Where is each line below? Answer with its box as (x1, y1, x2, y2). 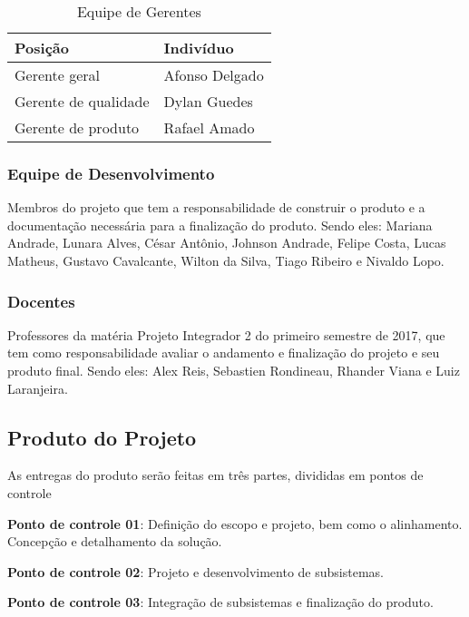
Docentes (7, 289, 75, 312)
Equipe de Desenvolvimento (7, 162, 215, 184)
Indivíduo (163, 37, 234, 58)
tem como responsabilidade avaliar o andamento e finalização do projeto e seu (7, 343, 440, 362)
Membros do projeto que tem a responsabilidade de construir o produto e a (7, 198, 425, 217)
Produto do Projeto (7, 423, 197, 451)
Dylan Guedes (163, 91, 253, 112)
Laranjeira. (7, 378, 68, 397)
